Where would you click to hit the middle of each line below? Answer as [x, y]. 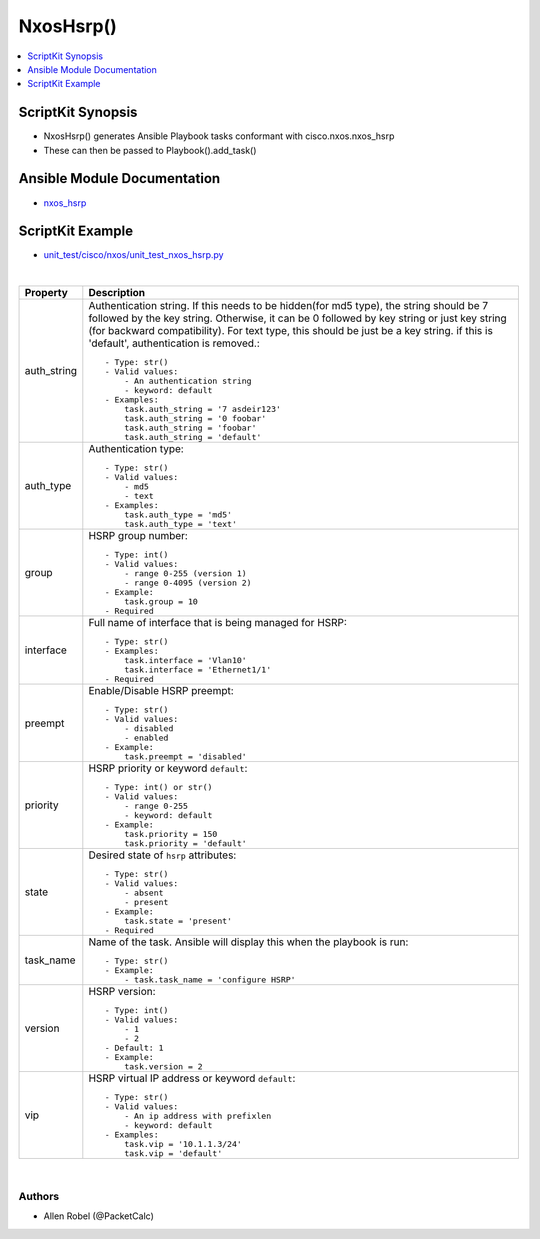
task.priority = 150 [170, 834]
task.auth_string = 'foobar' [190, 428]
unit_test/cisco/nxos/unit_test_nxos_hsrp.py [133, 255]
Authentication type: [136, 449]
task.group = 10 [161, 601]
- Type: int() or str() [158, 787]
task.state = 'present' [178, 921]
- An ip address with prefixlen [197, 1116]
